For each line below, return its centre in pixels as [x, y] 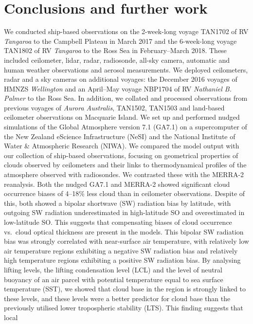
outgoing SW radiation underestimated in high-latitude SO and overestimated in [124, 212]
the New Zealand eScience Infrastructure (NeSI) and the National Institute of [120, 136]
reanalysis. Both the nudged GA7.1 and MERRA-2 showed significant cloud [117, 184]
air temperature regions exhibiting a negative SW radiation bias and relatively [121, 250]
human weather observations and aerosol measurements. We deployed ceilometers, [126, 69]
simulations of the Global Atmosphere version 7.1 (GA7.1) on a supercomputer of [126, 127]
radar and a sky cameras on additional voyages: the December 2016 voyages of [121, 79]
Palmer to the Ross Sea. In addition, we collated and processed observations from [126, 98]
